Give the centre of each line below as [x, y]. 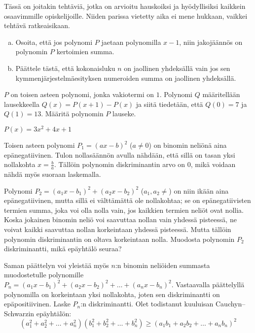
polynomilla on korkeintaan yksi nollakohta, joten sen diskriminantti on [112, 294]
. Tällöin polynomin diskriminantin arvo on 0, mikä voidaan [145, 164]
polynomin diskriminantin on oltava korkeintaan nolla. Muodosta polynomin [119, 239]
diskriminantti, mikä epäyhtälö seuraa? [63, 249]
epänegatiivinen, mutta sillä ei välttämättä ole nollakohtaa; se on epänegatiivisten [127, 200]
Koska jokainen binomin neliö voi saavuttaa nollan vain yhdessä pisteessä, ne [120, 219]
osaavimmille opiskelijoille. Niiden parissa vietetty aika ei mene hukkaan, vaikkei [126, 16]
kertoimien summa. [85, 51]
